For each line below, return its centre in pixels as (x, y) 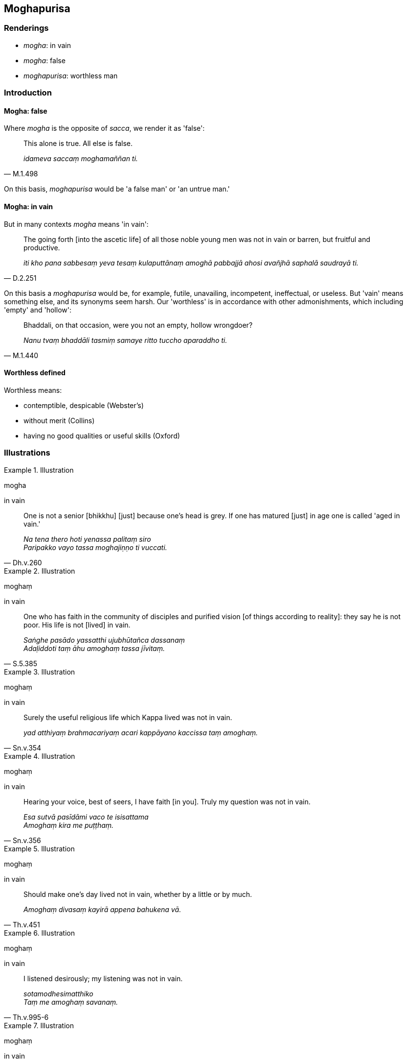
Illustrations (27, 453)
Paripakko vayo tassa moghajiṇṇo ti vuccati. (95, 547)
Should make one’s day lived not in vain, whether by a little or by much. (138, 894)
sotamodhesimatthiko (58, 993)
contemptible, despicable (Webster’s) (84, 405)
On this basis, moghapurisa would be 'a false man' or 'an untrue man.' (117, 189)
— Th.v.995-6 (26, 1017)
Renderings (26, 28)
